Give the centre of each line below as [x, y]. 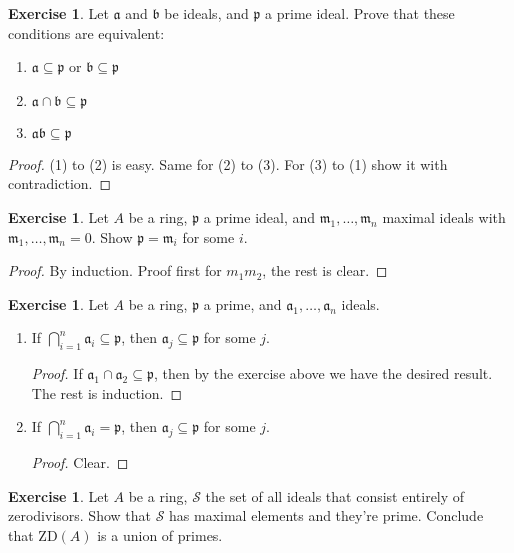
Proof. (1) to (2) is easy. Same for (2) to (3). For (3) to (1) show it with [228, 163]
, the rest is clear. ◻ [325, 270]
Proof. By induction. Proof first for [115, 270]
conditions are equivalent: [86, 32]
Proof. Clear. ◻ [80, 462]
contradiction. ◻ [60, 183]
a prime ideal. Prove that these [360, 13]
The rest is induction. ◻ [107, 392]
